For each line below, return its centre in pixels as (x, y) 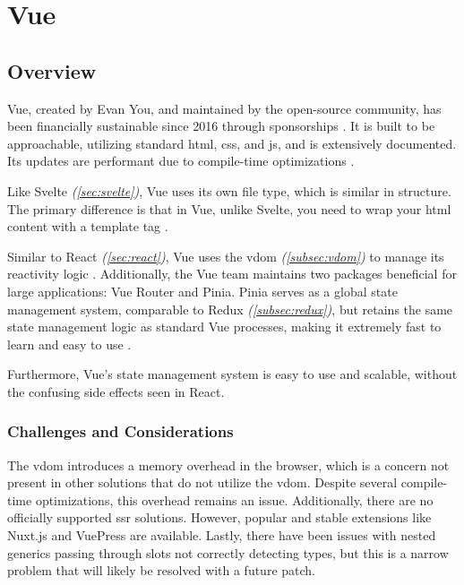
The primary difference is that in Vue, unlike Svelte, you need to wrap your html (229, 208)
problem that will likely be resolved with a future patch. (161, 570)
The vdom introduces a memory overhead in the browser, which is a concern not (228, 465)
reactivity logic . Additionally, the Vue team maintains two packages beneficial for (232, 274)
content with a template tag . (88, 226)
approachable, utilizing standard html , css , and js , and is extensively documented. (232, 143)
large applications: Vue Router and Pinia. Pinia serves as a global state (202, 291)
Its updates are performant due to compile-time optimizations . (181, 161)
